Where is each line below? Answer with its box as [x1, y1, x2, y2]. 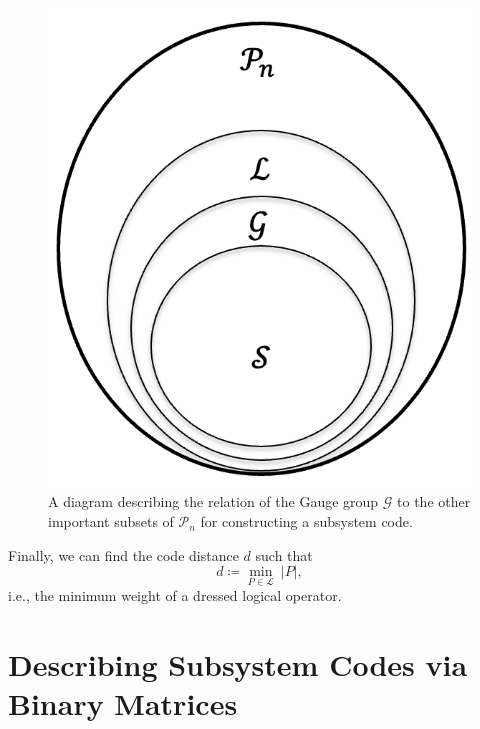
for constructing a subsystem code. [200, 511, 413, 532]
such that [255, 544, 313, 565]
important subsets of [48, 511, 174, 532]
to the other [397, 491, 471, 512]
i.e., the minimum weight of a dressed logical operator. [8, 585, 342, 606]
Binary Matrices [8, 683, 238, 724]
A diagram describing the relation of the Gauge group [48, 491, 379, 512]
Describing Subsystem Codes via [8, 644, 468, 685]
